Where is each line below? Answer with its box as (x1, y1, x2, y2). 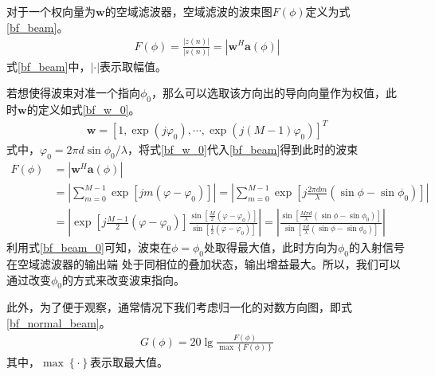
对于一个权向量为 (6, 3, 96, 19)
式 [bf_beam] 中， (6, 57, 91, 74)
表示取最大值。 (89, 354, 168, 370)
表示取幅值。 (100, 57, 167, 74)
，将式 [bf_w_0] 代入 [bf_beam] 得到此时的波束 (127, 141, 359, 158)
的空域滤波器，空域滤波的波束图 (104, 3, 272, 19)
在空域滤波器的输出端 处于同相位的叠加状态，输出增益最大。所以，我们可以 (6, 256, 401, 272)
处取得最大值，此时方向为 (203, 239, 338, 256)
